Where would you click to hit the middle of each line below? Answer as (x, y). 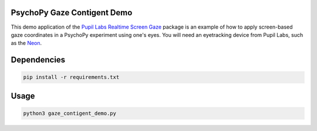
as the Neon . (26, 43)
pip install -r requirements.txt (71, 77)
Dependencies (38, 60)
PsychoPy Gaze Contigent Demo (72, 13)
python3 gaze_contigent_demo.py (70, 113)
